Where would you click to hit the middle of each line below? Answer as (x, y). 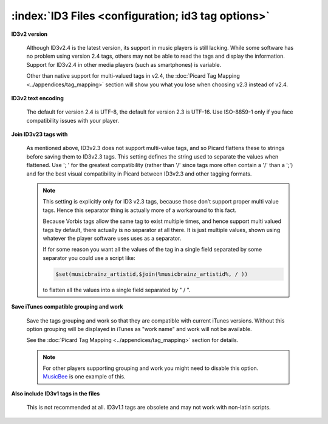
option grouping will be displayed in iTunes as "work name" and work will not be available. (139, 329)
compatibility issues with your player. (73, 120)
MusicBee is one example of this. (84, 377)
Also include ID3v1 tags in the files (56, 393)
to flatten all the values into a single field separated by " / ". (117, 290)
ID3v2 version (29, 34)
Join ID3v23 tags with (39, 134)
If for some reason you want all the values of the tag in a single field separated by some (152, 250)
